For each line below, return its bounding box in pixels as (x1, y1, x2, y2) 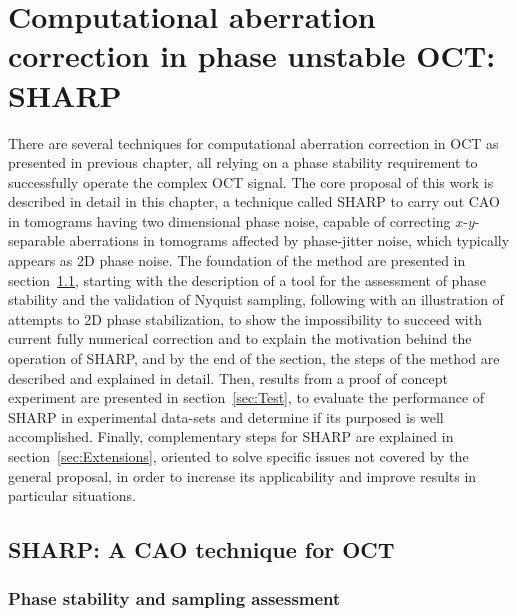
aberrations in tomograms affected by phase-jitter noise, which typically (69, 230, 510, 251)
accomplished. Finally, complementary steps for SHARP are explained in (8, 426, 454, 447)
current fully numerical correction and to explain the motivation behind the (8, 328, 472, 349)
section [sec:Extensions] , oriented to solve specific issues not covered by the (8, 446, 469, 466)
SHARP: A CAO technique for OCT (8, 534, 395, 565)
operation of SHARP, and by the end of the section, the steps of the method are (8, 348, 500, 369)
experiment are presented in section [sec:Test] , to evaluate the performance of (8, 387, 485, 408)
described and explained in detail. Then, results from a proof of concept (8, 367, 448, 388)
